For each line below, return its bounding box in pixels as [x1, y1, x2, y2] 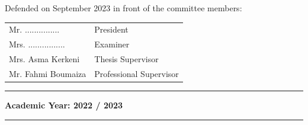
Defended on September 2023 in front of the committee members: [5, 2, 242, 14]
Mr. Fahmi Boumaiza [9, 67, 86, 79]
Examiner [94, 38, 130, 50]
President [94, 23, 129, 36]
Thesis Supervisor [94, 53, 159, 65]
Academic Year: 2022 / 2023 [5, 98, 123, 111]
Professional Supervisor [94, 67, 179, 79]
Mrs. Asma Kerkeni [9, 53, 80, 65]
